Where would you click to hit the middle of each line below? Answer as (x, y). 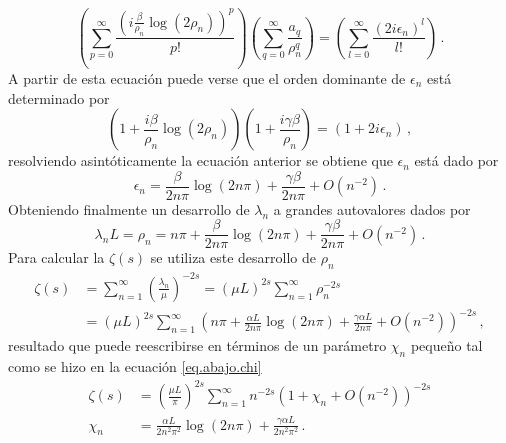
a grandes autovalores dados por (372, 208)
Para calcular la (56, 257)
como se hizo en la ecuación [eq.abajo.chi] (135, 366)
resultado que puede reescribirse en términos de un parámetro (197, 345)
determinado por (59, 97)
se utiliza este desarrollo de (233, 257)
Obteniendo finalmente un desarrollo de (129, 208)
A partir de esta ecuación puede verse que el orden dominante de (207, 77)
